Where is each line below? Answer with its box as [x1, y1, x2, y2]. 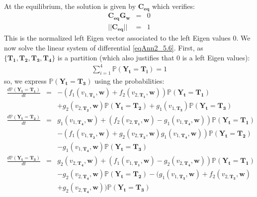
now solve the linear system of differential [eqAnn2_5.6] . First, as [4, 43, 203, 53]
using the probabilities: [94, 75, 165, 86]
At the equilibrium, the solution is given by [4, 1, 136, 11]
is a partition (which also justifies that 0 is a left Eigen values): [57, 52, 250, 62]
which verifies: [152, 1, 195, 11]
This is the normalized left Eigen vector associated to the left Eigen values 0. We [4, 33, 251, 43]
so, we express [4, 75, 47, 86]
